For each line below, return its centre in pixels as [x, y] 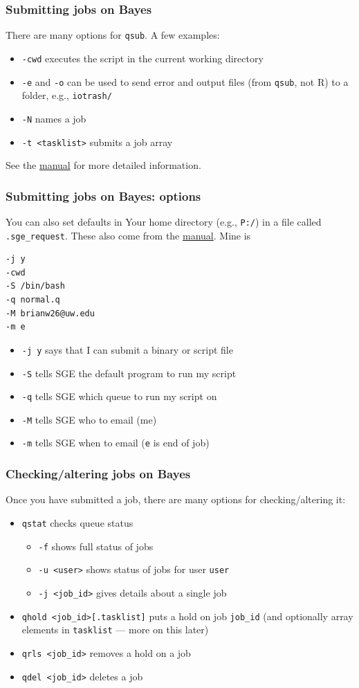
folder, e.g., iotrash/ [67, 95]
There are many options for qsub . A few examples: [113, 35]
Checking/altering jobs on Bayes [98, 474]
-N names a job [54, 118]
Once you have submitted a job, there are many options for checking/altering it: [176, 499]
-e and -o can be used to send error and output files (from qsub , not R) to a [185, 81]
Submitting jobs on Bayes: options [103, 196]
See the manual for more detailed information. [103, 165]
